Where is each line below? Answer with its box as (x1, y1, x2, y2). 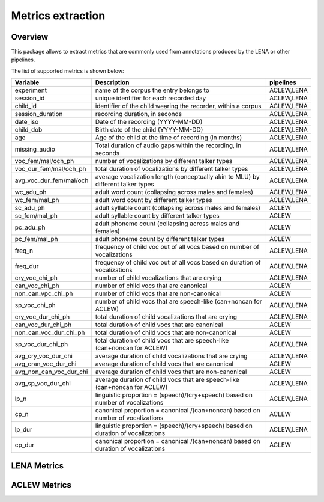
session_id (14, 94, 45, 102)
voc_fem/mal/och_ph (14, 157, 74, 165)
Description (95, 78, 130, 87)
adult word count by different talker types (95, 196, 212, 204)
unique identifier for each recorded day (95, 94, 206, 102)
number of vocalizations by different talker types (95, 157, 233, 165)
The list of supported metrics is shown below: (11, 67, 124, 75)
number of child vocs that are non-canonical (95, 289, 221, 298)
